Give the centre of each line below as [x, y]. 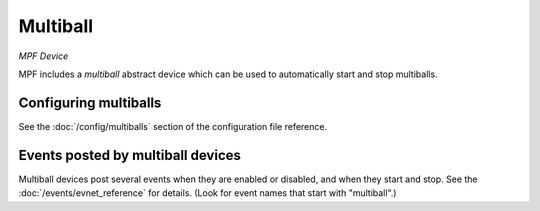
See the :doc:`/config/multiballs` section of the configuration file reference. [173, 126]
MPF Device [43, 56]
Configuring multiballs [90, 102]
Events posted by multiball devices [130, 155]
